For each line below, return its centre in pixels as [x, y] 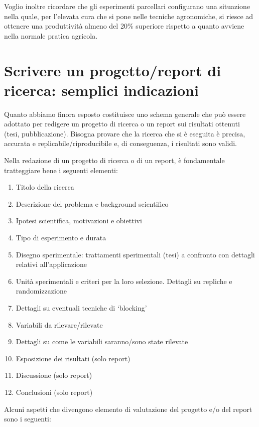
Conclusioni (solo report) [54, 392]
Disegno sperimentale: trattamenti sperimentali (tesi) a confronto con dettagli [135, 254]
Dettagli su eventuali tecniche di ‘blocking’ [81, 308]
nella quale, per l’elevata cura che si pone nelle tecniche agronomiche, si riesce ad [129, 16]
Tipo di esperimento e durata [61, 238]
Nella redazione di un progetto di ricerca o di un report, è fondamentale [114, 160]
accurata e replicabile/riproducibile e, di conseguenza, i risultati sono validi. [121, 143]
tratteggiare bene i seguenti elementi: [61, 170]
